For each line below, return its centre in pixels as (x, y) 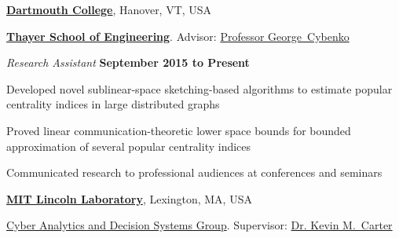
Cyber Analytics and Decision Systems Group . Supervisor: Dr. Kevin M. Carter (199, 225)
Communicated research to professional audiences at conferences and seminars (194, 172)
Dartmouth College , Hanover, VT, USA (109, 9)
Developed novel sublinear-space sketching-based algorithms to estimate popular (199, 88)
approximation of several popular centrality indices (129, 146)
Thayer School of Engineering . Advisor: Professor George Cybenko (178, 36)
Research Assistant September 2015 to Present (128, 62)
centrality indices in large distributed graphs (113, 104)
